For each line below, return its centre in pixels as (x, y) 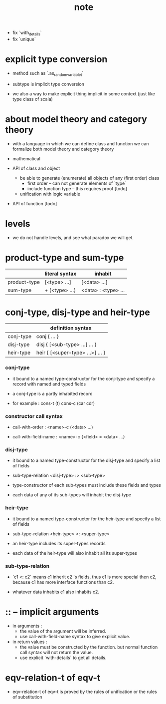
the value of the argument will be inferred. (63, 631)
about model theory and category (76, 119)
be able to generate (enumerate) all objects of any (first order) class (89, 178)
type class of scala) (33, 99)
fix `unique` (24, 39)
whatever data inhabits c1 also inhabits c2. (56, 592)
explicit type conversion (56, 59)
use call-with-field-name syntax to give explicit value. (75, 636)
